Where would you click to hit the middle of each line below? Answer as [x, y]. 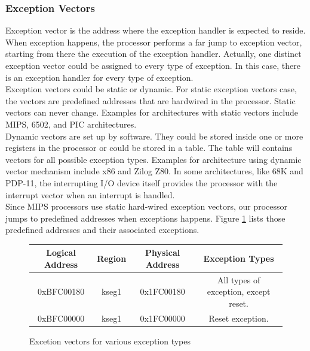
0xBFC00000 [61, 318]
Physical [162, 252]
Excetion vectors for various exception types [110, 341]
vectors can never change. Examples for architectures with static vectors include [152, 112]
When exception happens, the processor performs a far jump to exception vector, [154, 42]
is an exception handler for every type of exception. [99, 77]
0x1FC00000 [162, 318]
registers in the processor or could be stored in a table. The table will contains [149, 148]
